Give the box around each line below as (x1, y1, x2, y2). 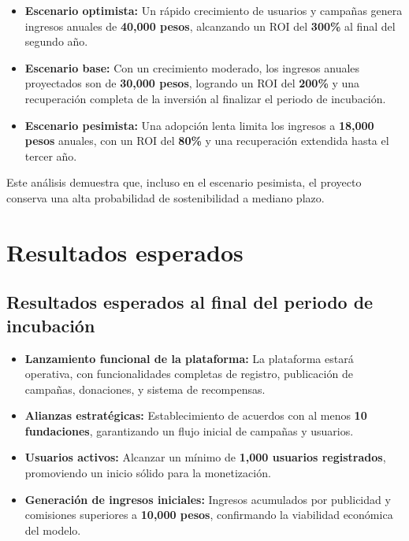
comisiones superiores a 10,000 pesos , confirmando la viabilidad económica (24, 506, 393, 523)
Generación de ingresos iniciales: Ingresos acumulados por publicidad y (24, 491, 391, 507)
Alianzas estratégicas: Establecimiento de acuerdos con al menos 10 (24, 407, 367, 424)
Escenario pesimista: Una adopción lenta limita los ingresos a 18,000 (24, 117, 374, 133)
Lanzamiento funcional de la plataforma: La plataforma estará (24, 350, 354, 366)
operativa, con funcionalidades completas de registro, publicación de (24, 365, 353, 382)
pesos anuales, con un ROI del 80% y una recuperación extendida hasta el (24, 132, 389, 149)
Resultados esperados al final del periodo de (6, 290, 374, 314)
